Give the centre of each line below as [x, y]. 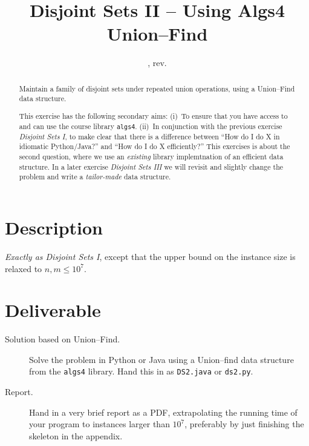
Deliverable [53, 310]
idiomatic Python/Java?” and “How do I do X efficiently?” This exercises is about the [154, 146]
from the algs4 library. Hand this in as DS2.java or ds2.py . [141, 371]
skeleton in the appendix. [76, 435]
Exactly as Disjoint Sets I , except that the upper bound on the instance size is [150, 256]
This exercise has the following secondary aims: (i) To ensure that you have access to [153, 115]
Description [54, 227]
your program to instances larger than [99, 424]
